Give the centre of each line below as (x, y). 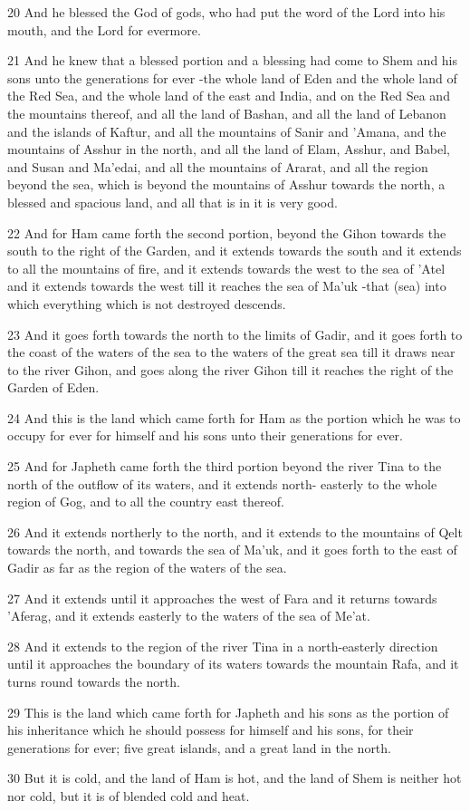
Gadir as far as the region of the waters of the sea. (147, 568)
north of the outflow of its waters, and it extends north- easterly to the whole (222, 483)
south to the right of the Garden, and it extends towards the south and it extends (235, 251)
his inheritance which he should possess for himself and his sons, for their (211, 730)
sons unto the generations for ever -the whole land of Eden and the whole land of (232, 77)
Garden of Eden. (53, 387)
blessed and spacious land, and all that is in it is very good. (173, 202)
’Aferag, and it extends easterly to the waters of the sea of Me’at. (189, 616)
